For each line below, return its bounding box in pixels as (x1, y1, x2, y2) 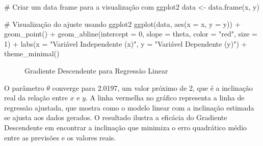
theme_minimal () (4, 48, 60, 59)
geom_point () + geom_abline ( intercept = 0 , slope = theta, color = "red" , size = (4, 28, 257, 39)
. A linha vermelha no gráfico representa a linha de (86, 92, 245, 103)
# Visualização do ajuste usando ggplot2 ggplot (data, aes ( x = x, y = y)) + (4, 18, 241, 29)
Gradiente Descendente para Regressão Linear (24, 65, 168, 76)
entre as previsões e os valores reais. (4, 132, 116, 142)
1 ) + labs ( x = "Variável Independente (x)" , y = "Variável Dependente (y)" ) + (4, 38, 247, 49)
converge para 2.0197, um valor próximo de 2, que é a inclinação (52, 82, 253, 93)
